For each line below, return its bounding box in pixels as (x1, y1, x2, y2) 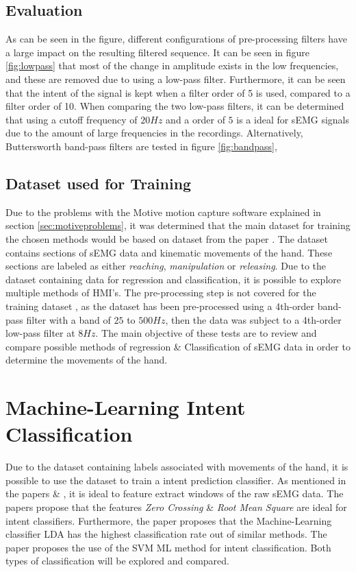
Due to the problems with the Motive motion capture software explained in (5, 204, 321, 219)
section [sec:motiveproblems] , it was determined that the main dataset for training (5, 218, 351, 233)
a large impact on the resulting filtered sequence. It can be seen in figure (5, 45, 310, 59)
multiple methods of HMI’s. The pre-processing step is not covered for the (5, 285, 316, 300)
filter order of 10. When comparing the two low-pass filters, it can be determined (5, 99, 344, 113)
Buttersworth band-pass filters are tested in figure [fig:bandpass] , (5, 139, 277, 153)
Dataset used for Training (5, 172, 192, 193)
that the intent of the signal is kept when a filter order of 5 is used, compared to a (5, 85, 351, 99)
